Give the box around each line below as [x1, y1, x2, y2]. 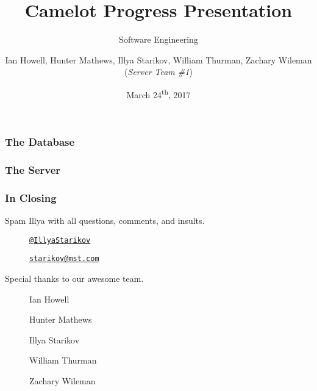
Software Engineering [119, 33, 198, 46]
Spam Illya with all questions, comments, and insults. [5, 214, 205, 227]
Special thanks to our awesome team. [5, 272, 144, 285]
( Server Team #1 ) [124, 65, 193, 78]
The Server [5, 162, 61, 177]
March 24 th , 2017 [126, 86, 191, 101]
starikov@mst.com [29, 254, 99, 264]
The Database [5, 134, 75, 149]
